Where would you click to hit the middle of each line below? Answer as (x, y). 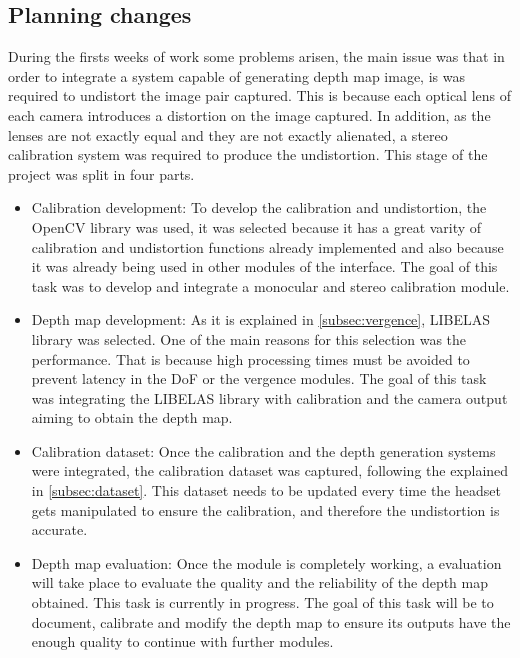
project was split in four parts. (101, 173)
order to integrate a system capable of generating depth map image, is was (236, 75)
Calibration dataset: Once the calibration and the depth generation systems (263, 450)
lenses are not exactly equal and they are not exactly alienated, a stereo (228, 134)
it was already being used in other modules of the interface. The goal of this (264, 266)
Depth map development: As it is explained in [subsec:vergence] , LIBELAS (261, 319)
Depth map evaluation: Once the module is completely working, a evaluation (266, 562)
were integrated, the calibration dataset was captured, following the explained (270, 470)
